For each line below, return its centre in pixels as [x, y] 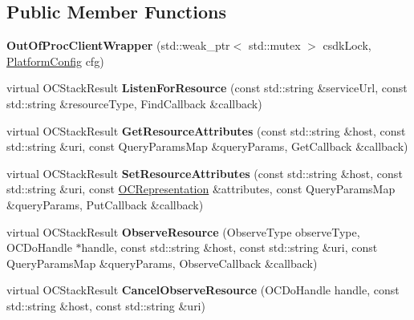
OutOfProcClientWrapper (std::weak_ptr [118, 45]
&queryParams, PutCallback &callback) [105, 204]
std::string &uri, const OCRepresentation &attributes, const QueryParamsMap [201, 189]
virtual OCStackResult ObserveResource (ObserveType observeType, [183, 231]
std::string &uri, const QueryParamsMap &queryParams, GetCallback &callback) [207, 146]
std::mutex [274, 45]
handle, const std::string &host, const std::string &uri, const [229, 247]
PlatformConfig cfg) [55, 61]
